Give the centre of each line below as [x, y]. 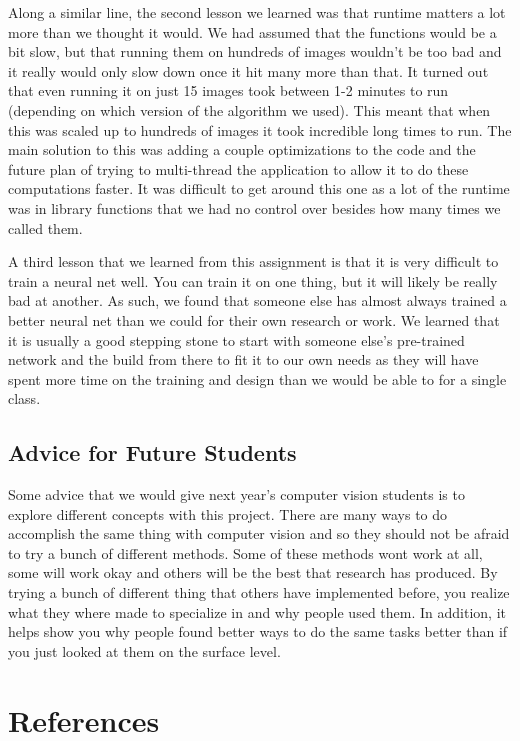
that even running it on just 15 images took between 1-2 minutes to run [228, 90]
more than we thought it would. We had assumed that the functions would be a [252, 31]
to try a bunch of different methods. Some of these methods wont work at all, [245, 552]
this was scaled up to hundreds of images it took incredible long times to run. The [260, 129]
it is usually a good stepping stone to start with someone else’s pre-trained [236, 339]
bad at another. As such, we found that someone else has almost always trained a [257, 300]
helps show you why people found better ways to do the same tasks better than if [258, 631]
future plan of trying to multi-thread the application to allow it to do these [238, 168]
